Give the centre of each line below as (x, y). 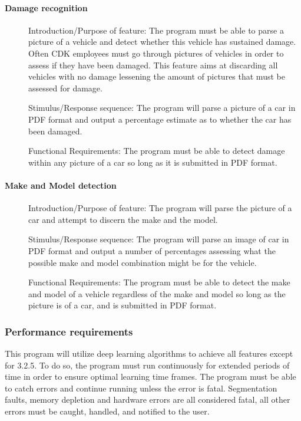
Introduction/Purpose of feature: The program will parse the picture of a (160, 208)
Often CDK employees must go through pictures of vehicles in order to (156, 53)
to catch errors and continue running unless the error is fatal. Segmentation (141, 388)
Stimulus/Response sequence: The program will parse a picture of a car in (162, 108)
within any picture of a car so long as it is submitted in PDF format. (153, 162)
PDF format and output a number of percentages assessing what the (152, 250)
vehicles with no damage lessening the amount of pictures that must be (157, 76)
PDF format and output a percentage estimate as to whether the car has (160, 119)
